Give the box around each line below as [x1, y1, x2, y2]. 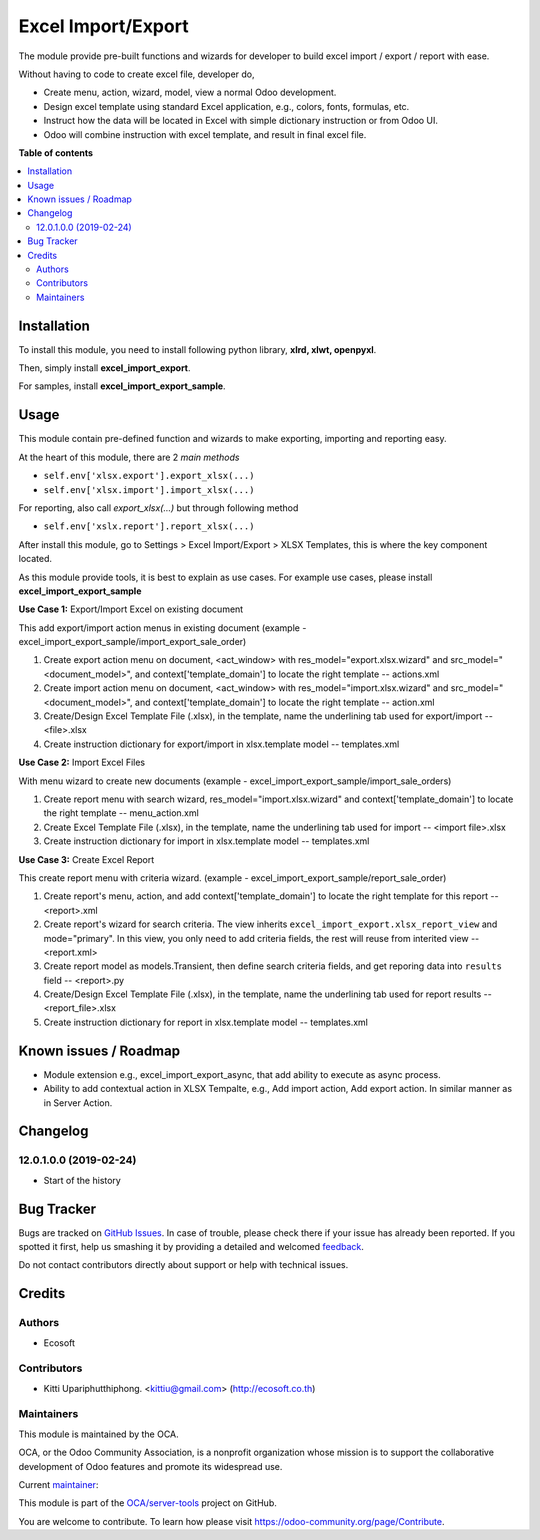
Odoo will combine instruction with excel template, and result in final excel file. [43, 128, 367, 140]
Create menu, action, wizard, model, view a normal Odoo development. [43, 86, 337, 99]
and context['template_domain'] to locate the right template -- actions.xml [135, 668, 440, 680]
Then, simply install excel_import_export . [18, 362, 191, 374]
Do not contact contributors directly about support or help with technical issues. [18, 1259, 349, 1271]
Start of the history [43, 1174, 122, 1186]
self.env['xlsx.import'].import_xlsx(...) [43, 484, 255, 495]
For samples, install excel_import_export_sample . [18, 380, 226, 392]
